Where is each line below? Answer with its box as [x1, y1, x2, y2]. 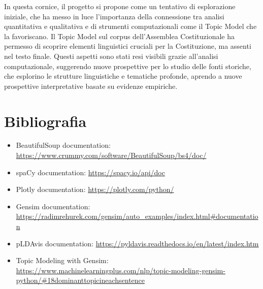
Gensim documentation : [16, 201, 90, 211]
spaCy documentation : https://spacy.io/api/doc [16, 167, 165, 177]
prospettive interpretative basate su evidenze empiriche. [4, 80, 178, 91]
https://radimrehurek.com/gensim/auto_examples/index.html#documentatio [16, 211, 258, 221]
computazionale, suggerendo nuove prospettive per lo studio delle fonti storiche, [4, 60, 251, 71]
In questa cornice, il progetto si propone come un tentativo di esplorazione [4, 1, 236, 11]
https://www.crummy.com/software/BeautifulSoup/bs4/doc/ [16, 150, 207, 160]
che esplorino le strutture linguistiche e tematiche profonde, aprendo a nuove [4, 71, 242, 81]
